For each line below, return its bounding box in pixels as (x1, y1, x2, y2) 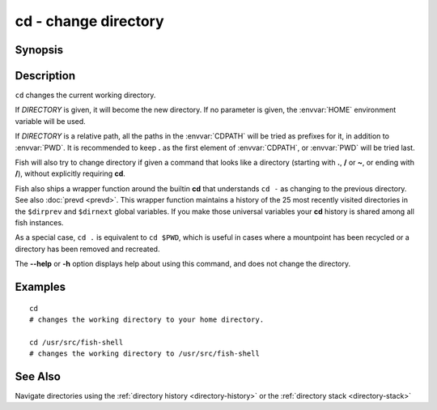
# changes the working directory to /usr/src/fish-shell (29, 349, 261, 358)
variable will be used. (15, 116, 87, 126)
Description (15, 69, 76, 83)
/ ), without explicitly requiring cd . (15, 169, 125, 178)
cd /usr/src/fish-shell (29, 337, 124, 347)
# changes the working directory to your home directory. (29, 314, 265, 324)
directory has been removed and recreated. (15, 244, 160, 254)
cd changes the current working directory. (15, 90, 156, 100)
